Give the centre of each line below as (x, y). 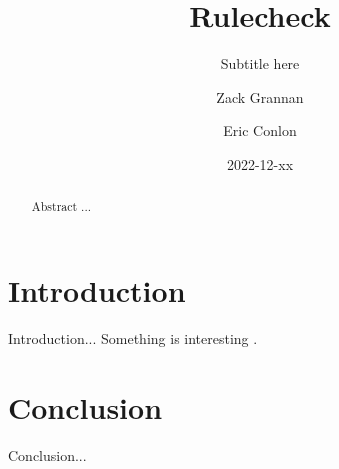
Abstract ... (61, 206)
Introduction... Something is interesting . (133, 337)
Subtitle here (260, 63)
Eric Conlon (260, 130)
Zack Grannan (260, 96)
